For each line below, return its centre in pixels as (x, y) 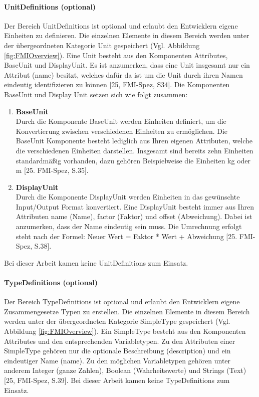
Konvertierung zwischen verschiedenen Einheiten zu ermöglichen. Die (122, 131)
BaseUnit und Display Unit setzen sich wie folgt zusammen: (96, 94)
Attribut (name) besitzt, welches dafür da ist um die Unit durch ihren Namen (123, 74)
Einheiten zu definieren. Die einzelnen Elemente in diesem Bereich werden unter (127, 35)
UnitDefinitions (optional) (50, 6)
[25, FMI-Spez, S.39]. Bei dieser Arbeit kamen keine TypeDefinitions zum (117, 380)
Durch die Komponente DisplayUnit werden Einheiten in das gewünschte (128, 197)
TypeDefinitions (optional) (51, 282)
